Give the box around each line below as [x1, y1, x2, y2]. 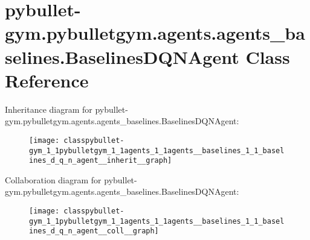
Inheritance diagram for [5, 103, 92, 115]
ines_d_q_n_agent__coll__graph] [29, 227, 159, 236]
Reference [5, 68, 89, 92]
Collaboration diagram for [5, 173, 102, 186]
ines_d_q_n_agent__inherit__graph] [29, 156, 172, 165]
